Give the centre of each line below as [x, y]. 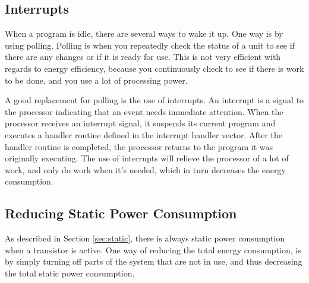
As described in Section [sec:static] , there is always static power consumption [145, 238]
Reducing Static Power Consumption [121, 213]
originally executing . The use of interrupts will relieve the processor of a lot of [147, 158]
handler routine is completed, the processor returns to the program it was [139, 146]
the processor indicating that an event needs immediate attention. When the [144, 111]
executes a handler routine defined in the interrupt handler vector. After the [144, 134]
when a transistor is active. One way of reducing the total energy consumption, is [153, 249]
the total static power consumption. [70, 273]
